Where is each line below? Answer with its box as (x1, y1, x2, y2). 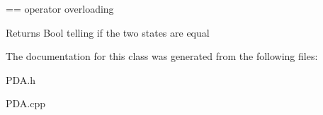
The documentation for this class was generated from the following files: (6, 49, 318, 63)
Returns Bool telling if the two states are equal (6, 25, 210, 40)
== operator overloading (6, 1, 114, 16)
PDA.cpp (6, 96, 46, 111)
